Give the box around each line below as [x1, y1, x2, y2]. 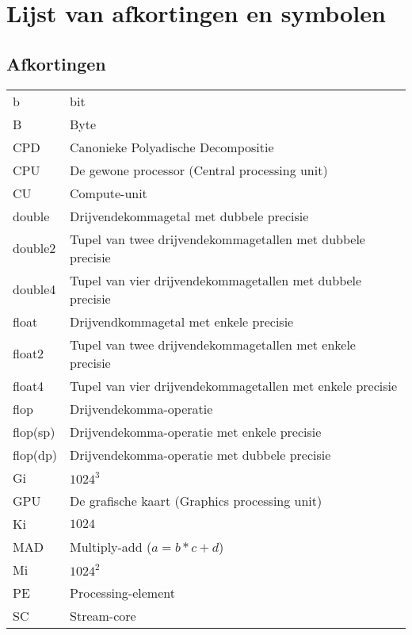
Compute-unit [70, 183, 147, 202]
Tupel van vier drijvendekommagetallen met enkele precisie [70, 376, 398, 395]
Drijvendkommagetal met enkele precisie [70, 312, 294, 331]
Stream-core [70, 606, 136, 625]
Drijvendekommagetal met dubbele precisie [70, 206, 309, 225]
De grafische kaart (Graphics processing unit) [70, 491, 322, 510]
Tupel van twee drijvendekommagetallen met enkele [70, 335, 356, 354]
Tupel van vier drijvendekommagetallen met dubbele [70, 270, 362, 289]
